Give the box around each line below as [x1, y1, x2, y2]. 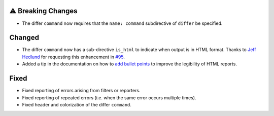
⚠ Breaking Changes [9, 7, 78, 15]
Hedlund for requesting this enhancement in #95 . [22, 54, 125, 60]
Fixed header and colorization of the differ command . [22, 101, 132, 107]
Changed [9, 33, 39, 42]
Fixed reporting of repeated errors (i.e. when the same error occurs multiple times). [22, 94, 196, 101]
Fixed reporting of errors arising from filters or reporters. [22, 88, 141, 94]
